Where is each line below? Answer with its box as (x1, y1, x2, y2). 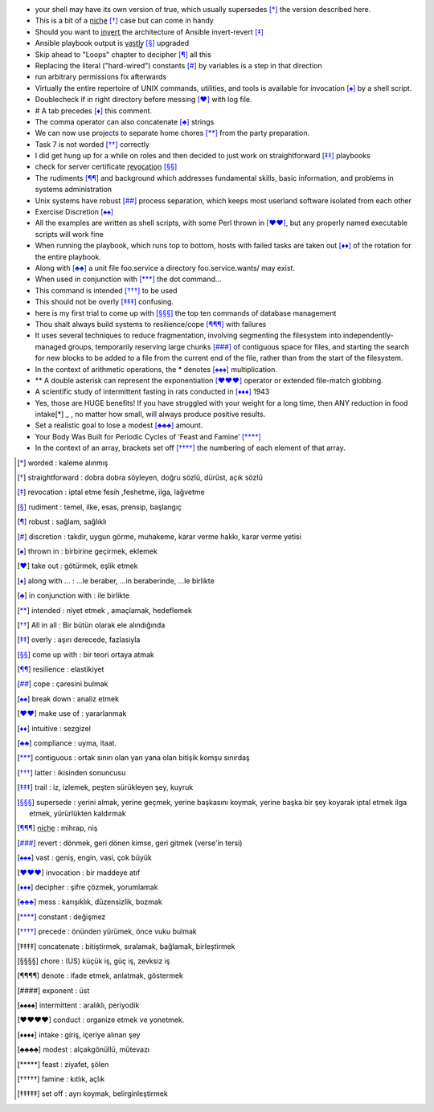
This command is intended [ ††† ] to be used (35, 285, 178, 295)
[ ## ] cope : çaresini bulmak (17, 679, 108, 689)
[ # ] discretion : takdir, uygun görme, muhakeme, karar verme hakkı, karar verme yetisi (17, 531, 301, 542)
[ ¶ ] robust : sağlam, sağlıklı (17, 517, 107, 526)
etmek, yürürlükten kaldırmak (29, 808, 126, 818)
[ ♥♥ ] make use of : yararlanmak (17, 709, 127, 718)
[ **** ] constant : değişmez (17, 912, 106, 922)
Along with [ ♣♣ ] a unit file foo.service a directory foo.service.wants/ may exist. (35, 263, 295, 272)
